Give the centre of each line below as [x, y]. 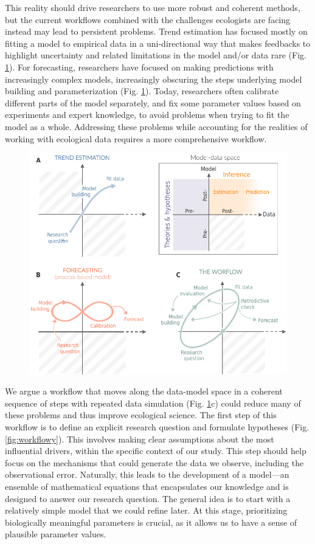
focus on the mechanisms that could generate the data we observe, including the [154, 462]
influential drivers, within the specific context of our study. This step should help [156, 451]
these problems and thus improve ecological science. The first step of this [141, 415]
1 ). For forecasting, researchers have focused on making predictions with [139, 67]
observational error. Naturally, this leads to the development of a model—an [147, 474]
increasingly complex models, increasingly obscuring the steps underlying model [154, 79]
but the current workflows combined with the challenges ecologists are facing [148, 19]
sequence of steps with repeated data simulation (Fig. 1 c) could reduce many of [153, 403]
